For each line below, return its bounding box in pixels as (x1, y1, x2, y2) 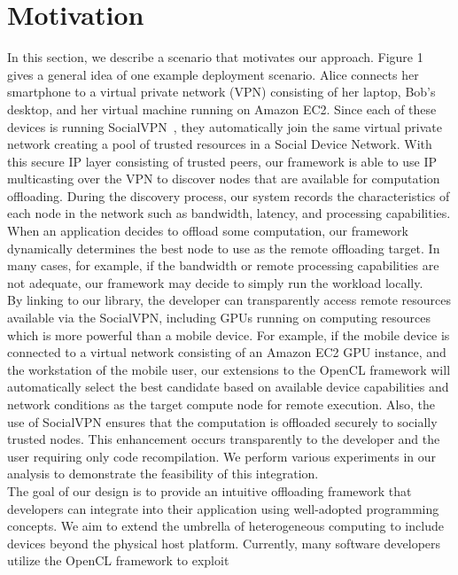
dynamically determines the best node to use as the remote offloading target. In (7, 238, 440, 257)
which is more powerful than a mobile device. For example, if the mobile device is (7, 325, 450, 344)
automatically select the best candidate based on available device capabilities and (7, 377, 449, 396)
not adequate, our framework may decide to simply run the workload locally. (7, 273, 423, 291)
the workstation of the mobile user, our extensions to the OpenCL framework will (7, 360, 451, 378)
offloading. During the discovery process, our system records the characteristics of (7, 186, 450, 205)
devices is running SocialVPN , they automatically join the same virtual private (7, 117, 442, 136)
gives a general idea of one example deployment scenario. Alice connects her (7, 65, 419, 83)
